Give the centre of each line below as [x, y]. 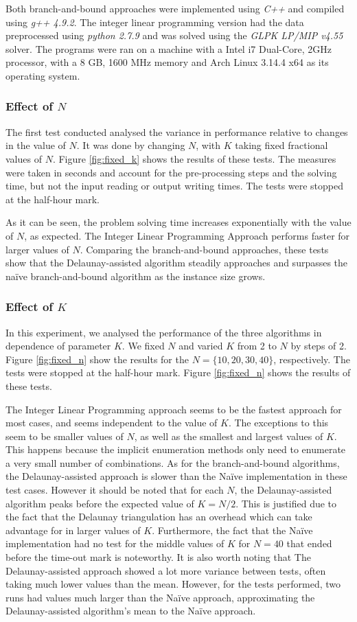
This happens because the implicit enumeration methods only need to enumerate [176, 449]
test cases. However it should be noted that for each [115, 490]
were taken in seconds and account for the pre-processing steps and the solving [171, 172]
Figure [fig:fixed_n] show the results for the [97, 359]
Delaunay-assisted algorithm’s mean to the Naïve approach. [131, 611]
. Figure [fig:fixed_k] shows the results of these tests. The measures [194, 158]
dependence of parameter [58, 346]
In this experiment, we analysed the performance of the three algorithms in [164, 332]
